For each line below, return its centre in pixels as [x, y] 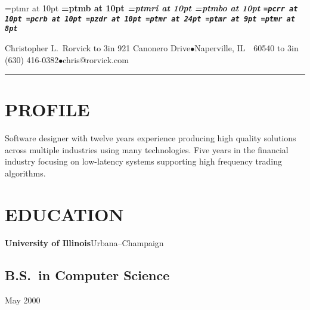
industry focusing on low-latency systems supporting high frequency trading [144, 161]
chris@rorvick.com [96, 59]
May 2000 [23, 300]
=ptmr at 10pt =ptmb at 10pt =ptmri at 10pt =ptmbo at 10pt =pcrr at [151, 8]
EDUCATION [64, 214]
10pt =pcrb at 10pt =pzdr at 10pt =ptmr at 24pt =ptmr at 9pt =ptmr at [150, 19]
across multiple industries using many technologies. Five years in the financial [147, 149]
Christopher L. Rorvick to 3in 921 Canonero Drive [98, 47]
